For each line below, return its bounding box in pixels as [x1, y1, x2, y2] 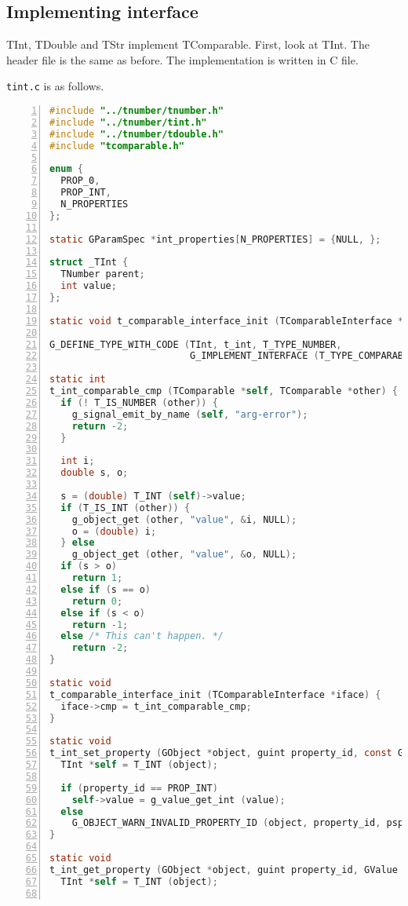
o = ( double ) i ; [71, 525, 157, 537]
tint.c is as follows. [6, 78, 104, 94]
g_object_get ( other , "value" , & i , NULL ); [71, 513, 297, 525]
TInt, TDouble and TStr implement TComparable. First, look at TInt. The [6, 36, 370, 53]
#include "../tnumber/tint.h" [49, 116, 207, 128]
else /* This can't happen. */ [60, 630, 224, 642]
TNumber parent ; [60, 269, 145, 280]
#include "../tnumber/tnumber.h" [49, 105, 224, 117]
